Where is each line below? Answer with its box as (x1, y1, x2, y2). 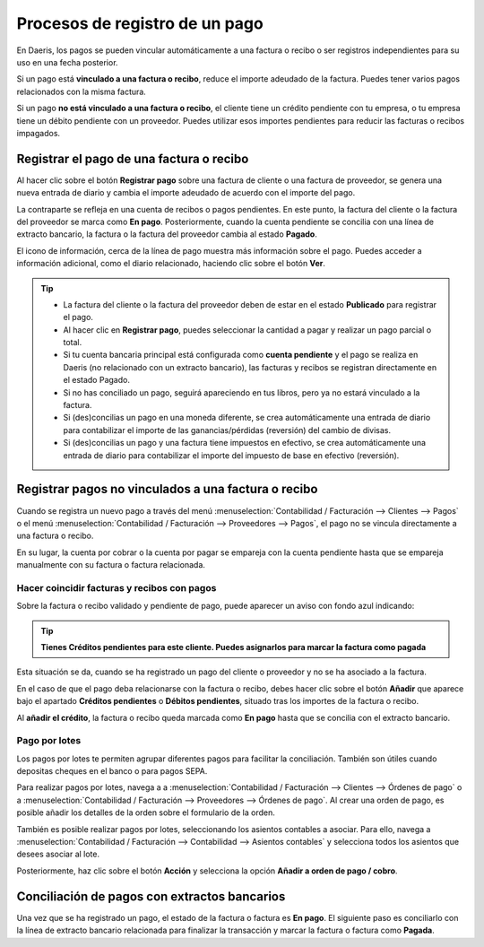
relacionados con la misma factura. (16, 86, 147, 97)
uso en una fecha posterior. (16, 56, 118, 67)
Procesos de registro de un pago (16, 13, 264, 33)
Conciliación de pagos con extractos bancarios (16, 889, 286, 904)
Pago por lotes (16, 734, 82, 747)
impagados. (16, 127, 61, 138)
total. (63, 337, 82, 348)
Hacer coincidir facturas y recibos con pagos (16, 581, 217, 594)
